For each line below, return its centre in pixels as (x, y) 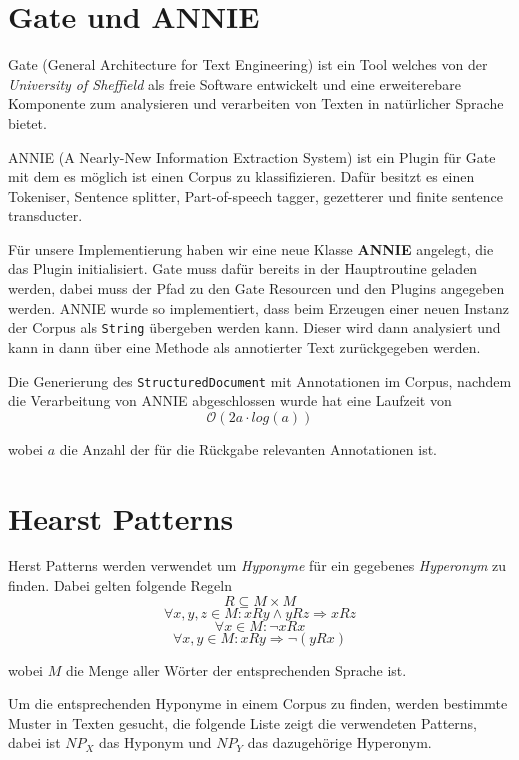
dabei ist (34, 742)
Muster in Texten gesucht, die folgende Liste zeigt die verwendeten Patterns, (242, 722)
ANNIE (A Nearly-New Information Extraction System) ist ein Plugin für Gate (252, 156)
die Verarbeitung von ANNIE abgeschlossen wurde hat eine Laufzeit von (230, 400)
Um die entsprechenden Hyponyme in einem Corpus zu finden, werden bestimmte (258, 703)
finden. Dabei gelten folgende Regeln (120, 585)
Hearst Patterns (121, 517)
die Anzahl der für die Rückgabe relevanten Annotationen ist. (248, 448)
